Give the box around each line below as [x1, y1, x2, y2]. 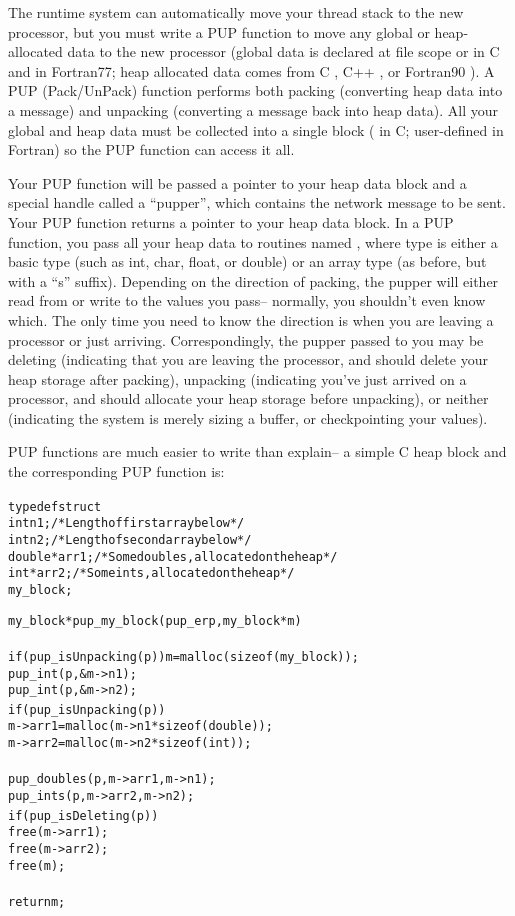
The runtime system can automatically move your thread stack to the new [8, 2, 464, 22]
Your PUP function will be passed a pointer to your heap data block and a [8, 172, 467, 193]
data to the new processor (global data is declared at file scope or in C [67, 41, 500, 62]
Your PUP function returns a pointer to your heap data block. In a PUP [8, 211, 454, 232]
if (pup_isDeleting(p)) [8, 808, 159, 823]
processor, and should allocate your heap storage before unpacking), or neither [8, 388, 489, 409]
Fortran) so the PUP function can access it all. [8, 139, 295, 160]
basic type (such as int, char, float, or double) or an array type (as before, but [8, 251, 487, 272]
